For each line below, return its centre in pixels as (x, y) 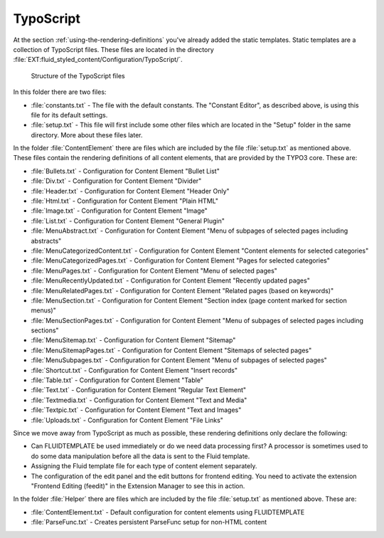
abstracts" (46, 241)
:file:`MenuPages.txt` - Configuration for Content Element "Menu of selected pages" (154, 270)
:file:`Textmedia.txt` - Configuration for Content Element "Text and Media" (139, 400)
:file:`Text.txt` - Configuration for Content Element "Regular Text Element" (139, 390)
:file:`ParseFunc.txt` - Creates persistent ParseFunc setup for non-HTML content (149, 522)
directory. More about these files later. (87, 134)
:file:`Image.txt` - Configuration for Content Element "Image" (119, 211)
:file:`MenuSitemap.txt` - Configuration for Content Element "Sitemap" (133, 340)
